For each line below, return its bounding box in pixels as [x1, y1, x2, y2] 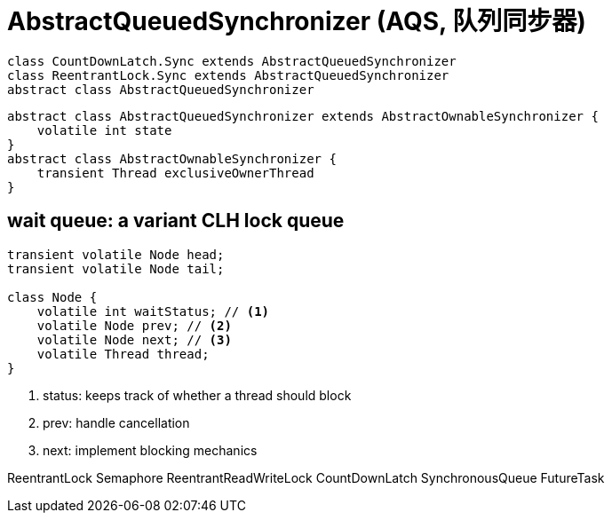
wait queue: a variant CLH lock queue [7, 209, 345, 232]
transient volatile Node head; [7, 247, 225, 262]
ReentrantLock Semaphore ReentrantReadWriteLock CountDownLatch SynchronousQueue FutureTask [7, 469, 605, 485]
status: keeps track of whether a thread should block [43, 387, 352, 403]
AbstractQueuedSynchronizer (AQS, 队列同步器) [7, 6, 586, 36]
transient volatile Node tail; [7, 261, 225, 276]
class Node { [7, 289, 98, 304]
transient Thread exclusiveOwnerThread [36, 165, 314, 180]
